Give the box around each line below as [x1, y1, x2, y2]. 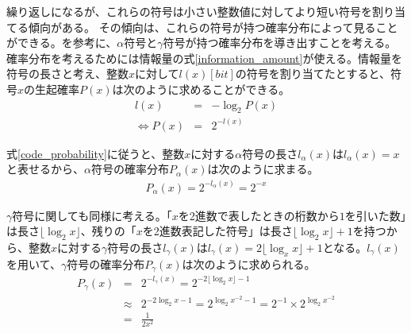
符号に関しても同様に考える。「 [12, 207, 172, 223]
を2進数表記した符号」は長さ [142, 223, 293, 239]
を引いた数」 [344, 207, 406, 223]
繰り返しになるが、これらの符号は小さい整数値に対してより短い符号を [6, 3, 373, 19]
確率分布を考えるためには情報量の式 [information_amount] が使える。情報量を [6, 49, 402, 66]
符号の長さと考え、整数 [6, 65, 129, 82]
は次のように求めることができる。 [112, 80, 290, 97]
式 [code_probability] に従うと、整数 [6, 145, 185, 161]
